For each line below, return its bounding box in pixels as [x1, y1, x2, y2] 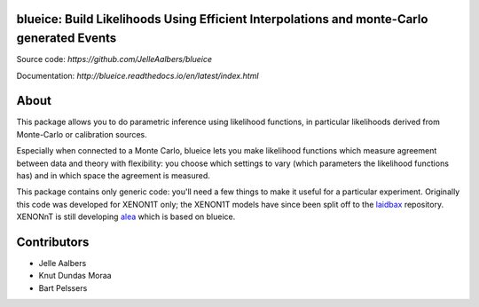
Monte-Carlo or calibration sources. [16, 129, 147, 139]
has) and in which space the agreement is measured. [16, 169, 210, 181]
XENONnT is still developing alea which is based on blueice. [16, 211, 236, 222]
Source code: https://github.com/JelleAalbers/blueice [16, 54, 213, 65]
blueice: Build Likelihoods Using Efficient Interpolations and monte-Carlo [16, 12, 428, 27]
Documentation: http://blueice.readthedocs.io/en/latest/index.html [16, 70, 259, 81]
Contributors [16, 234, 90, 249]
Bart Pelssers [38, 282, 88, 293]
